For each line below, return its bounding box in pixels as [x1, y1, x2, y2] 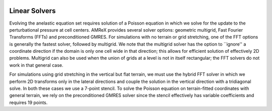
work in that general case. [9, 62, 63, 68]
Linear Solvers [9, 7, 56, 15]
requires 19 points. [9, 99, 48, 105]
